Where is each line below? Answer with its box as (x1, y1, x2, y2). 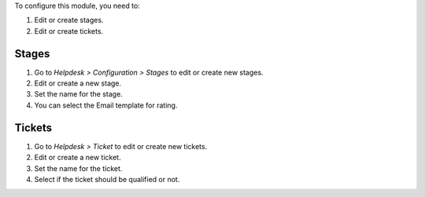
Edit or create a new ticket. (34, 153, 121, 162)
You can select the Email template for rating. (34, 100, 178, 110)
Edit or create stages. (34, 16, 104, 25)
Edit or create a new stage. (34, 78, 122, 88)
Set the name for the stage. (34, 89, 124, 99)
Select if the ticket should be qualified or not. (34, 174, 180, 184)
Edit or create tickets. (34, 26, 104, 35)
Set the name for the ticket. (34, 163, 123, 173)
